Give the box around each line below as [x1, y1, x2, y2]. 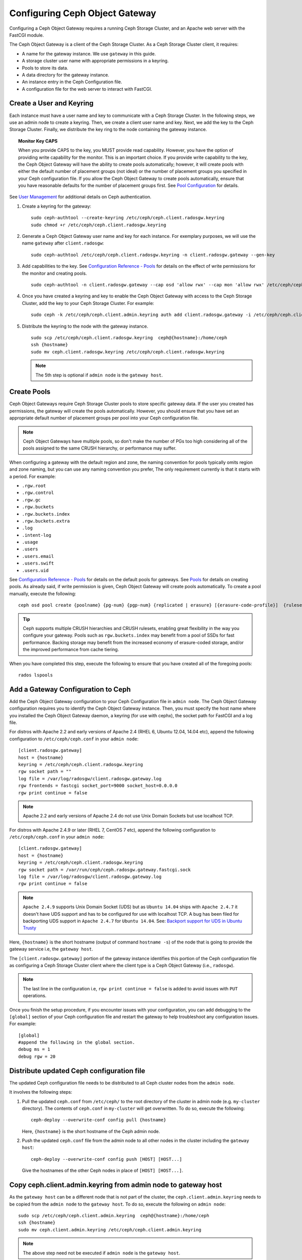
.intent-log [22, 532, 51, 538]
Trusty [23, 925, 36, 931]
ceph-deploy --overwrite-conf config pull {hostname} [31, 1117, 166, 1123]
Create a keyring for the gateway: [22, 203, 92, 209]
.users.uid [22, 568, 49, 573]
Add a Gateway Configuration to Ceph [9, 685, 131, 694]
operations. [23, 993, 47, 999]
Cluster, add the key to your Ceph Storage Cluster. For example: [22, 300, 155, 306]
